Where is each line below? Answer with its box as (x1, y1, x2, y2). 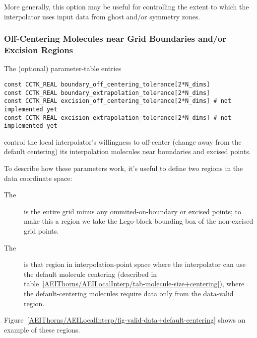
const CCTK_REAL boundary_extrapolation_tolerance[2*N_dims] (4, 89, 210, 96)
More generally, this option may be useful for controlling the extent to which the (4, 1, 249, 11)
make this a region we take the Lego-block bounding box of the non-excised (24, 216, 254, 226)
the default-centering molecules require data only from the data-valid (24, 288, 234, 298)
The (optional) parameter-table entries (4, 63, 122, 74)
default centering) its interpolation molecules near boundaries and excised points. (4, 146, 251, 157)
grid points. (24, 226, 59, 236)
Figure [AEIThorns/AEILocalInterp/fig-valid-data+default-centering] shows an (4, 315, 246, 325)
